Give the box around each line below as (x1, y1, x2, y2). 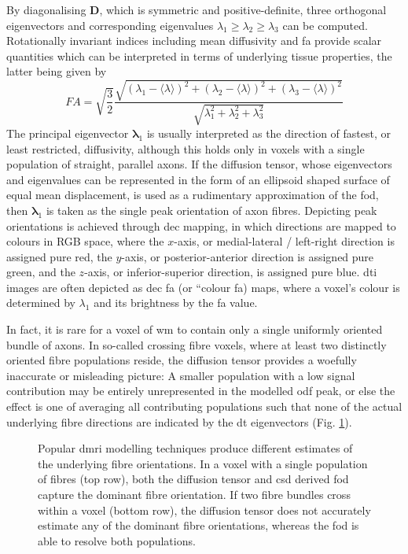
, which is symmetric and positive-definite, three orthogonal (99, 2, 387, 17)
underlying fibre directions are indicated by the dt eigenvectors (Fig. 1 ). (6, 413, 352, 430)
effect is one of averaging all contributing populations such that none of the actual (6, 398, 402, 415)
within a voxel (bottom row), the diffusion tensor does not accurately (38, 501, 371, 518)
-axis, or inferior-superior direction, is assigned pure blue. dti (84, 264, 377, 280)
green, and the (6, 264, 75, 280)
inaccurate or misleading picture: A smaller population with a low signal (6, 367, 355, 383)
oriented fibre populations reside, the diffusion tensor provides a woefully (6, 352, 357, 368)
